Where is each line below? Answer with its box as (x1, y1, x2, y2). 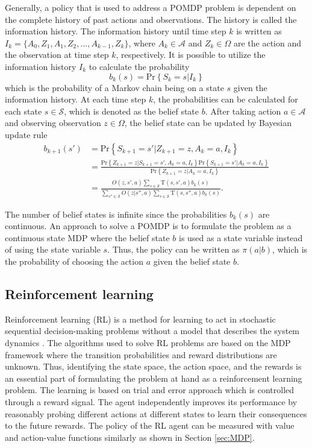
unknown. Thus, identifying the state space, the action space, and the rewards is (5, 360, 302, 373)
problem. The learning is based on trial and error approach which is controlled (5, 383, 295, 396)
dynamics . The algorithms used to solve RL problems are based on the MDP (5, 336, 291, 349)
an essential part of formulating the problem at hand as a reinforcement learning (5, 371, 302, 384)
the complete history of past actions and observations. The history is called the (5, 13, 297, 25)
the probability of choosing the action (5, 255, 143, 268)
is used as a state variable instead (178, 231, 303, 244)
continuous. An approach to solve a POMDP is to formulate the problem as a (5, 219, 292, 232)
